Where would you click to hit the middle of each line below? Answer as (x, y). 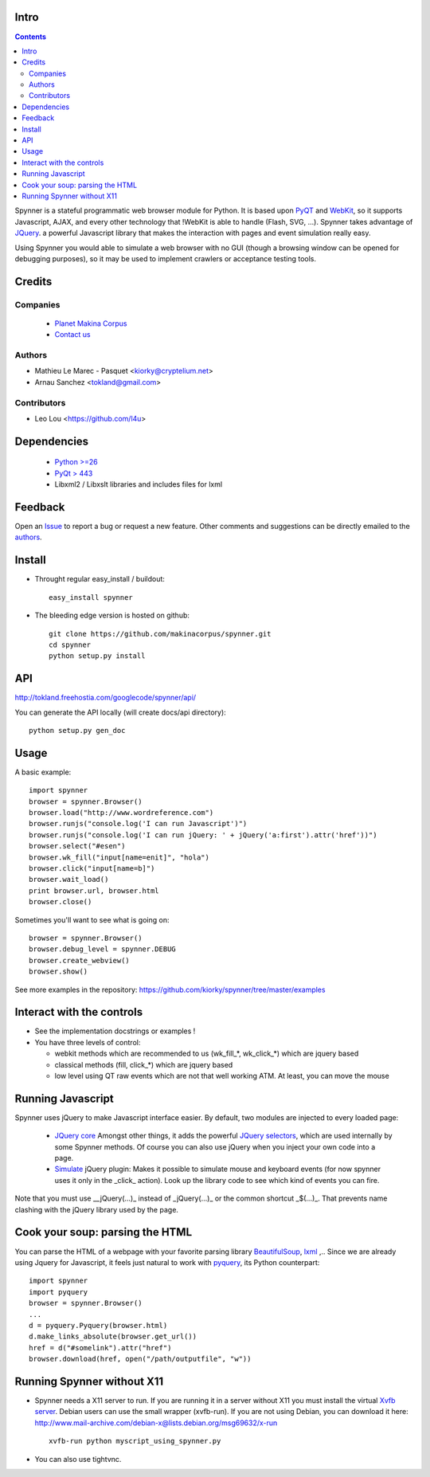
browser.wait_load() (69, 880)
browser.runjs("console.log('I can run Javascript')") (138, 824)
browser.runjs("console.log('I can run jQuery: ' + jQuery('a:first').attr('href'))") (203, 835)
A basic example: (43, 772)
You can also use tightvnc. (78, 1459)
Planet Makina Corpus (91, 323)
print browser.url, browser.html (94, 891)
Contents (31, 37)
